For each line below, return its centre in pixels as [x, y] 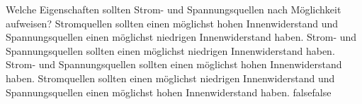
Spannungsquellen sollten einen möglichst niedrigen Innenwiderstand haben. [170, 50]
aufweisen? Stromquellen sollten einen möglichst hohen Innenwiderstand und [172, 23]
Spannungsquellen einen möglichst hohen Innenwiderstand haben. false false [169, 92]
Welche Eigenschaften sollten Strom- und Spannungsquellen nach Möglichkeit [174, 9]
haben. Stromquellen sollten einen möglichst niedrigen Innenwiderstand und [170, 78]
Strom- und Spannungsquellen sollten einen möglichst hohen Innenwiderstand [174, 64]
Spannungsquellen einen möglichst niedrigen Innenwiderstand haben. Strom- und [181, 37]
